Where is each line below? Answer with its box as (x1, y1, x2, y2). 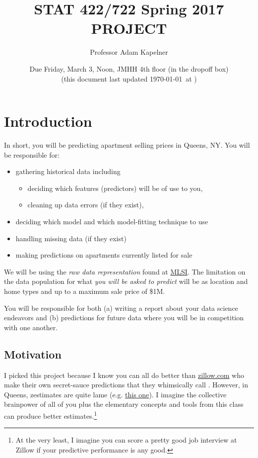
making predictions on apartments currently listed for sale (15, 250, 193, 260)
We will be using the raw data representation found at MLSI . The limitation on (4, 266, 246, 276)
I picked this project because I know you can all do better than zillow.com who (4, 369, 244, 380)
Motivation (4, 346, 62, 362)
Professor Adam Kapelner (90, 47, 168, 57)
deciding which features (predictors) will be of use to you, (27, 183, 203, 193)
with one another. (4, 322, 58, 332)
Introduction (4, 111, 92, 131)
